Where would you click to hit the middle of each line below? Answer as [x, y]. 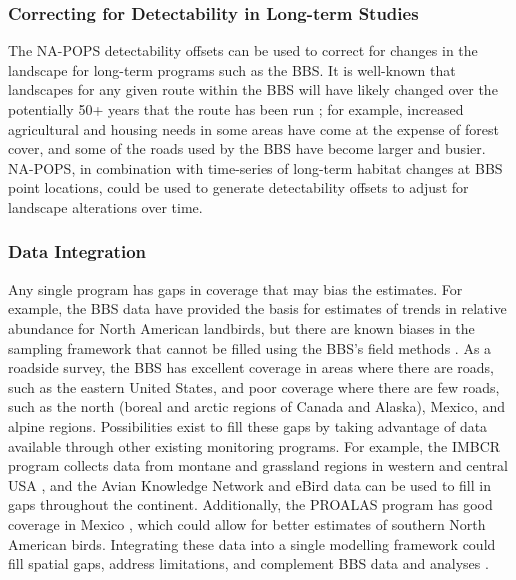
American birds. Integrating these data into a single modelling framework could [252, 543]
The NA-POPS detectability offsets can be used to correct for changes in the [243, 50]
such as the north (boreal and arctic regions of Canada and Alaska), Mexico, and [257, 406]
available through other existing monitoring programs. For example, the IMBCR [254, 445]
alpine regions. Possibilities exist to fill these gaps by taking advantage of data [248, 425]
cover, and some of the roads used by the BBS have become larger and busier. [247, 148]
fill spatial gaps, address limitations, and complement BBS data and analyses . [248, 563]
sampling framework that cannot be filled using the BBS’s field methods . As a [250, 347]
